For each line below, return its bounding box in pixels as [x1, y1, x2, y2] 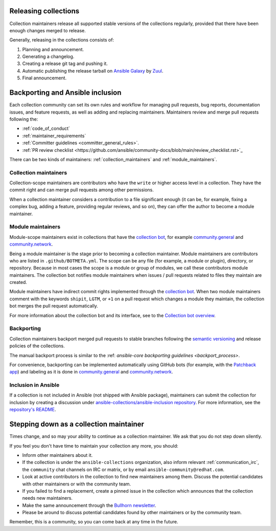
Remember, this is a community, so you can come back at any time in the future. [9, 519, 178, 525]
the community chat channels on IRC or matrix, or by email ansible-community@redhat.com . [22, 466, 225, 473]
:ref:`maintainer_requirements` [22, 132, 86, 139]
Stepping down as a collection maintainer [9, 420, 144, 429]
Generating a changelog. [22, 54, 75, 60]
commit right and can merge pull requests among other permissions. [9, 187, 154, 193]
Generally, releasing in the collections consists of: [9, 37, 114, 43]
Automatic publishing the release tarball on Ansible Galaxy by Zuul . [22, 68, 164, 74]
